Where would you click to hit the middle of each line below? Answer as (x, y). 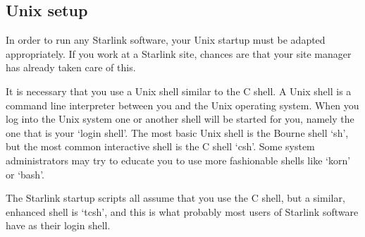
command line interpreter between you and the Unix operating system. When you (182, 105)
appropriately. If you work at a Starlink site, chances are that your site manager (179, 53)
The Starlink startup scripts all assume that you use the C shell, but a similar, (175, 198)
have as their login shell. (58, 225)
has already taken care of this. (71, 67)
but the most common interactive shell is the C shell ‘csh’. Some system (160, 146)
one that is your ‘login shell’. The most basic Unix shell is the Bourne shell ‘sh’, (177, 132)
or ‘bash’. (25, 174)
